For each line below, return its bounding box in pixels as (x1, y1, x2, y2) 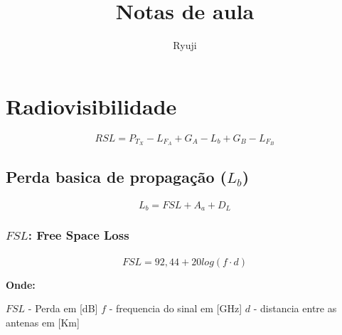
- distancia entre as (253, 301, 337, 316)
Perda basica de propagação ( (6, 165, 227, 187)
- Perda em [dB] (28, 301, 98, 316)
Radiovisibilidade (6, 91, 177, 120)
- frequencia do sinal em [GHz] (109, 301, 242, 316)
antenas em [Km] (6, 314, 80, 329)
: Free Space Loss (28, 226, 129, 244)
